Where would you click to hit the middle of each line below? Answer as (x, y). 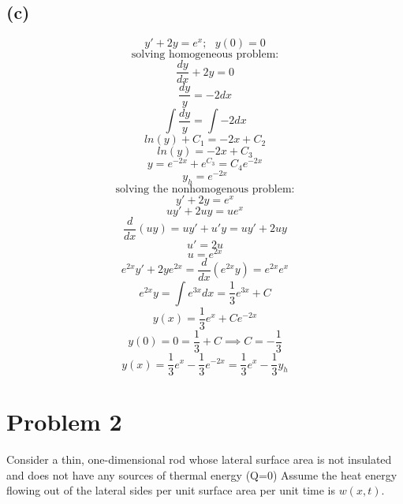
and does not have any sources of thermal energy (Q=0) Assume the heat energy (202, 474)
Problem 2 (64, 422)
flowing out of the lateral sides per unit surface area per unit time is (171, 490)
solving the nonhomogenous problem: (205, 189)
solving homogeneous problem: (205, 55)
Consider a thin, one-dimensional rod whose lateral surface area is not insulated (199, 459)
